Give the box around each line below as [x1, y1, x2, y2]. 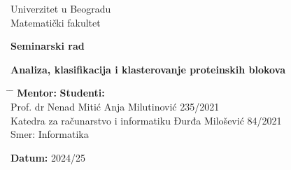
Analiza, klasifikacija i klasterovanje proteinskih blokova [10, 62, 286, 76]
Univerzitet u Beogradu [10, 1, 111, 15]
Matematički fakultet [10, 15, 101, 29]
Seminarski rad [10, 38, 85, 53]
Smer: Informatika [10, 127, 89, 141]
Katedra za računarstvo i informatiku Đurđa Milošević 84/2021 [10, 113, 282, 127]
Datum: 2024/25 [10, 150, 85, 164]
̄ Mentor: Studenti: [10, 85, 105, 100]
